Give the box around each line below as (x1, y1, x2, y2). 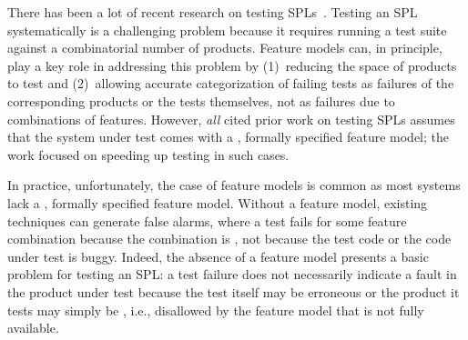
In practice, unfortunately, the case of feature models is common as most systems (7, 175, 461, 195)
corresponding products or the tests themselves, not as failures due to (7, 91, 395, 110)
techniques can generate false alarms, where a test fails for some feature (7, 211, 407, 230)
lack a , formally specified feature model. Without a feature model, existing (7, 193, 428, 212)
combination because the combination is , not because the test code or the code (7, 229, 452, 248)
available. (7, 318, 59, 337)
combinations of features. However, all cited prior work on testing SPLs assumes (7, 109, 455, 128)
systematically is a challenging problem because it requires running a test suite (7, 20, 447, 39)
